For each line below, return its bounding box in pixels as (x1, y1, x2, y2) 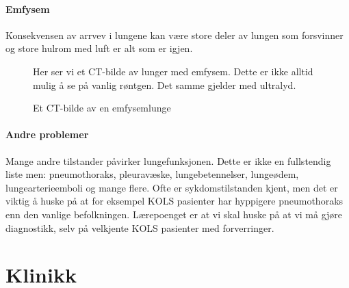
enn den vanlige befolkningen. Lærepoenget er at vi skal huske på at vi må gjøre (5, 207, 343, 221)
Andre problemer (5, 127, 89, 142)
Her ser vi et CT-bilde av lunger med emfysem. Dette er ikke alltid (33, 64, 313, 78)
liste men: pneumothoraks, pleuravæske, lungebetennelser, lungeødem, (5, 167, 299, 181)
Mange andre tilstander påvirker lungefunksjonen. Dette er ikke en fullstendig (5, 153, 331, 168)
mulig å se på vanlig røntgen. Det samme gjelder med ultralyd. (33, 77, 296, 92)
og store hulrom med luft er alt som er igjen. (5, 41, 193, 55)
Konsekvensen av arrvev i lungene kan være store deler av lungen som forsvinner (5, 27, 344, 42)
